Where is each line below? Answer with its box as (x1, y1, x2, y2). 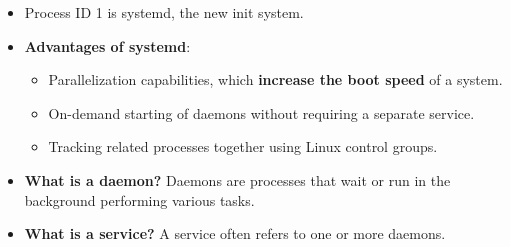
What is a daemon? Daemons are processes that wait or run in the (24, 169, 451, 190)
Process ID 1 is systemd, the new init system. (24, 2, 304, 22)
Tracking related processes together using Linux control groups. (48, 136, 438, 157)
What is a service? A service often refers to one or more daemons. (24, 223, 446, 244)
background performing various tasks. (24, 189, 255, 210)
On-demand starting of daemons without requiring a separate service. (48, 102, 475, 123)
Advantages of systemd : (24, 35, 191, 56)
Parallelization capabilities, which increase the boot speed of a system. (48, 69, 503, 90)
